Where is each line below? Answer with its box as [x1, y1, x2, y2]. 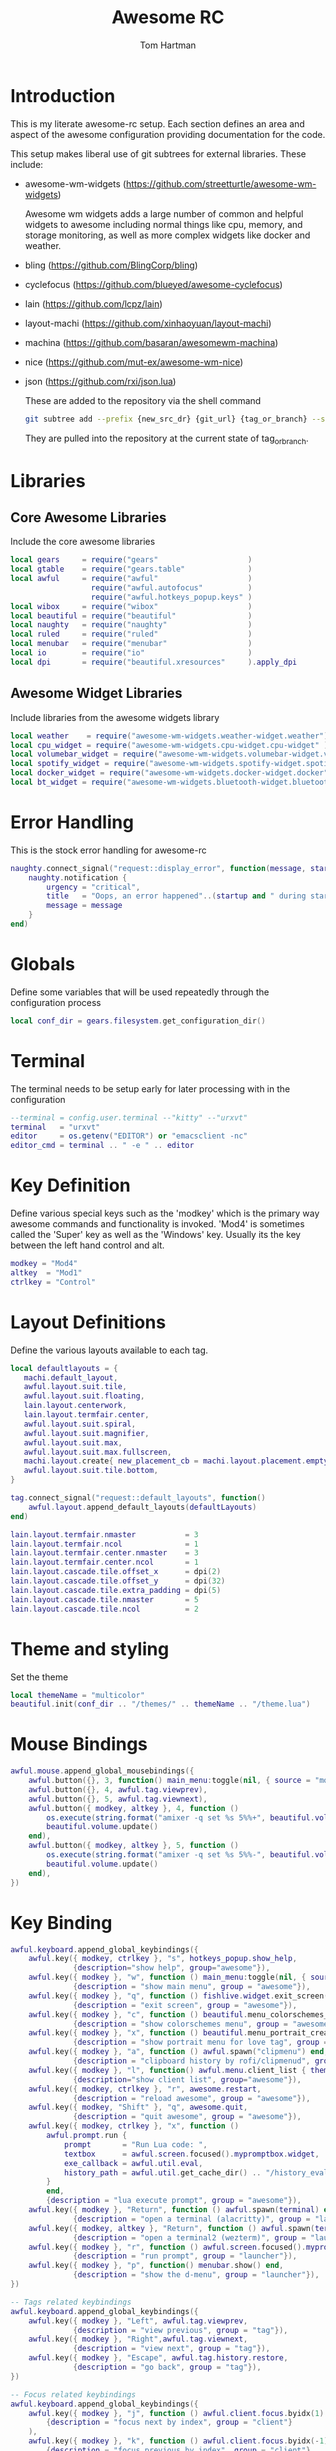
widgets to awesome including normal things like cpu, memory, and [24, 218, 303, 230]
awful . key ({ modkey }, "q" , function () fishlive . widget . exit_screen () [28, 1991, 333, 2001]
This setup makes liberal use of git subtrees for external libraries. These [10, 147, 307, 160]
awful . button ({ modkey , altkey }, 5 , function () [28, 1841, 240, 1851]
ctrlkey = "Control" [10, 1277, 97, 1287]
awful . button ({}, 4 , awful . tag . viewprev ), [28, 1784, 208, 1795]
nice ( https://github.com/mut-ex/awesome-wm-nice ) [24, 356, 244, 368]
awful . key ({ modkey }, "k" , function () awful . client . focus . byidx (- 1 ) [28, 2436, 329, 2446]
